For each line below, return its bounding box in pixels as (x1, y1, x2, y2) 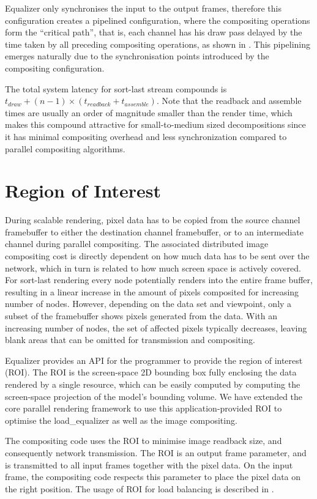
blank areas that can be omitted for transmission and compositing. (5, 333, 255, 346)
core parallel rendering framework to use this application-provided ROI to (5, 402, 282, 415)
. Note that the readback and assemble (156, 94, 302, 107)
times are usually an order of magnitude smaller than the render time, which (5, 106, 293, 119)
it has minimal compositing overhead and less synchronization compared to (5, 130, 287, 142)
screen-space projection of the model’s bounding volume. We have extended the (5, 390, 303, 402)
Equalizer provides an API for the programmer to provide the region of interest (5, 353, 303, 366)
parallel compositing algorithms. (5, 142, 125, 155)
